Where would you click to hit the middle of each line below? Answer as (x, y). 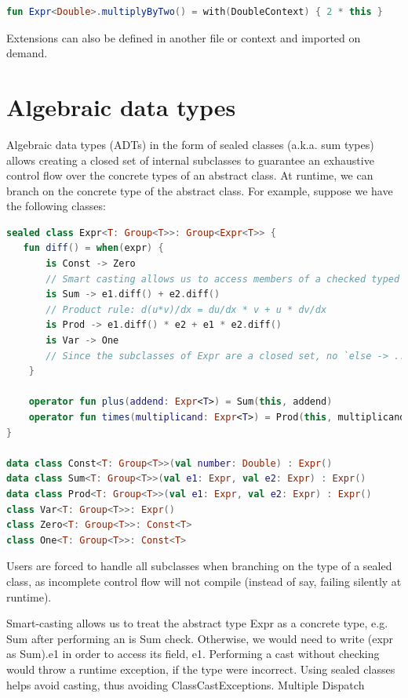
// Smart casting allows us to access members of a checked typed (223, 279)
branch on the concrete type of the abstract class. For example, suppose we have (200, 190)
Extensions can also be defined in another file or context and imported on (184, 37)
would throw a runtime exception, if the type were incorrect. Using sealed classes (201, 669)
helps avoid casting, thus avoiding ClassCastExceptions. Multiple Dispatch (186, 684)
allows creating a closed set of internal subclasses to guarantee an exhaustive (190, 160)
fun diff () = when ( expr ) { (93, 248)
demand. (27, 53)
